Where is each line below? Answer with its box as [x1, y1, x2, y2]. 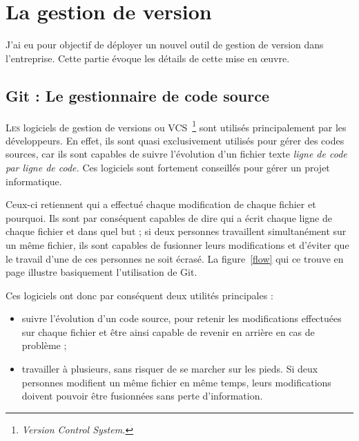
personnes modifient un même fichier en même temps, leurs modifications [21, 375, 331, 389]
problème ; [21, 338, 67, 353]
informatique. [6, 173, 62, 188]
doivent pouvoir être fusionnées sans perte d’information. [21, 388, 263, 403]
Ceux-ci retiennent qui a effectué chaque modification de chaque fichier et [6, 197, 316, 212]
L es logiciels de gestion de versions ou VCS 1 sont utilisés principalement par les [6, 118, 347, 134]
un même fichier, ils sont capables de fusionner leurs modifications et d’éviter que [6, 237, 349, 252]
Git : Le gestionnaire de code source [6, 84, 269, 106]
